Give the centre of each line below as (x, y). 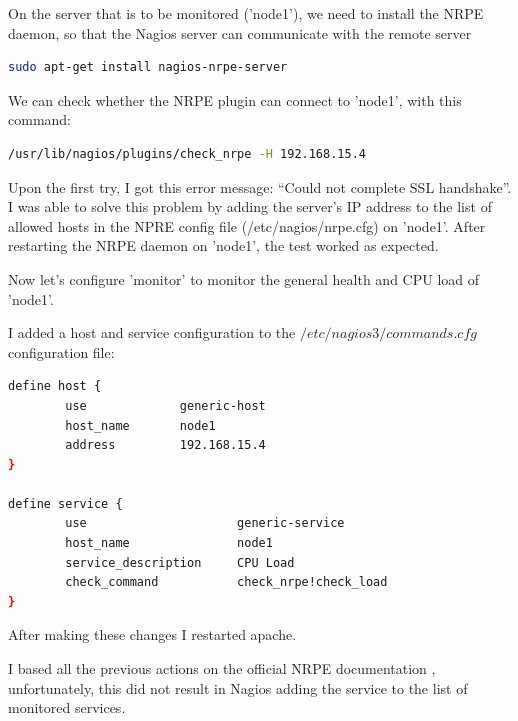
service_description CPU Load (180, 562)
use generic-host (165, 405)
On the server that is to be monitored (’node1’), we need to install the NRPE (246, 13)
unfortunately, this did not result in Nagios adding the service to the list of (238, 687)
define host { (55, 386)
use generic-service (205, 523)
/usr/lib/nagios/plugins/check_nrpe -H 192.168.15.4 (187, 153)
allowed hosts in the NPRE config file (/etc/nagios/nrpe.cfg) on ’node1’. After (247, 225)
